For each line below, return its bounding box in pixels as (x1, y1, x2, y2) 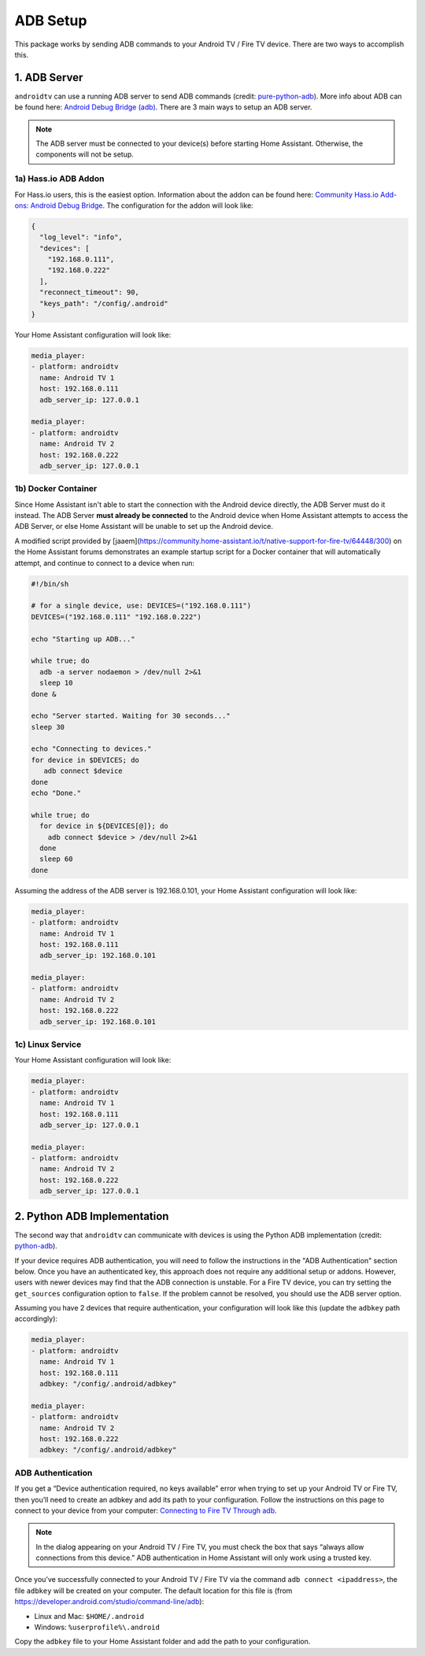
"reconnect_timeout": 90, (39, 288, 139, 297)
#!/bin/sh (31, 579, 69, 588)
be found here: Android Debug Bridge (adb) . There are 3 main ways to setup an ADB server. (14, 102, 312, 112)
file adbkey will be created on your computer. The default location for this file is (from (14, 1586, 293, 1595)
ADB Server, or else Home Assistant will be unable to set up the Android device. (14, 522, 273, 531)
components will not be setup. (35, 150, 134, 159)
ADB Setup (14, 12, 87, 29)
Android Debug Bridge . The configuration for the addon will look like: (30, 201, 253, 210)
